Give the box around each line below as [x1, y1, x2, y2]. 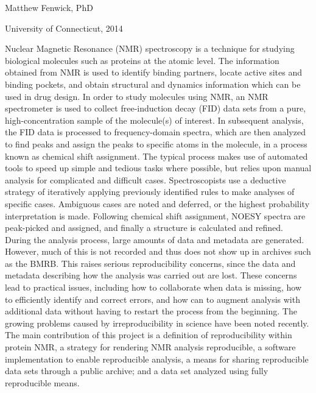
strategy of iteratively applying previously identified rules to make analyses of [5, 185, 295, 198]
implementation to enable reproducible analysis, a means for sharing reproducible [5, 352, 309, 365]
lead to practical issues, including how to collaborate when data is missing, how [5, 281, 302, 294]
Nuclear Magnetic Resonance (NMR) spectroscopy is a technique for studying [5, 42, 295, 55]
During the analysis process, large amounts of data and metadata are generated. [5, 233, 304, 246]
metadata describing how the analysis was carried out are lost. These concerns [5, 269, 297, 281]
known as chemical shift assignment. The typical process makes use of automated [5, 149, 308, 162]
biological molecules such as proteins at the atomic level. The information [5, 54, 279, 66]
